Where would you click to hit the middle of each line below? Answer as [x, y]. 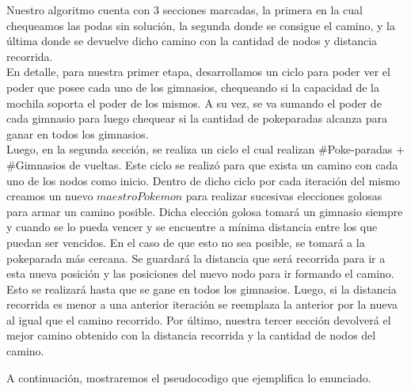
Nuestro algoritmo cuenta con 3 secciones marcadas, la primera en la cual [185, 9]
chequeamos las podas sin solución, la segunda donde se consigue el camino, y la [201, 25]
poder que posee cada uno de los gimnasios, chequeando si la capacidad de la [193, 87]
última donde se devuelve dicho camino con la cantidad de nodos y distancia [192, 41]
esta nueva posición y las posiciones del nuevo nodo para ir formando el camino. [200, 273]
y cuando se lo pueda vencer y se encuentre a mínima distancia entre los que [192, 227]
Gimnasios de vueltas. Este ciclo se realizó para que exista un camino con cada [207, 164]
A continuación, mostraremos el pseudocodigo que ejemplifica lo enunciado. [189, 377]
